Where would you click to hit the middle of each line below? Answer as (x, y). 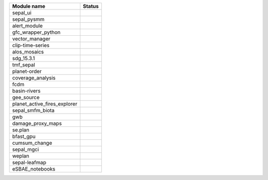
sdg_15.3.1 (24, 58)
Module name (29, 6)
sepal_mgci (26, 150)
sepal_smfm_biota (33, 110)
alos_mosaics (28, 52)
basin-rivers (26, 91)
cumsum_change (32, 143)
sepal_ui (22, 13)
